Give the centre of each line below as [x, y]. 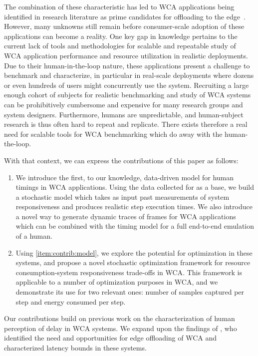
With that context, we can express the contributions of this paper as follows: [121, 160]
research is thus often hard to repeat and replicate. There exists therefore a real [126, 124]
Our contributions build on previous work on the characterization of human [120, 318]
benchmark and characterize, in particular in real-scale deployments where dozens [129, 75]
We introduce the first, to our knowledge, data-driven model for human [125, 177]
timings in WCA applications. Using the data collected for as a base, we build [135, 187]
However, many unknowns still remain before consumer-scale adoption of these [124, 26]
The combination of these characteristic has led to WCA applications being [119, 6]
